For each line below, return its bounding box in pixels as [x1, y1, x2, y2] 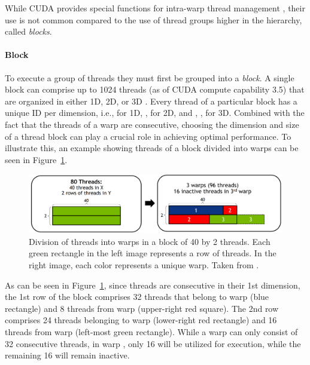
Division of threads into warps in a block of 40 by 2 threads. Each [29, 235, 271, 247]
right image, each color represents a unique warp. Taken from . [29, 259, 259, 271]
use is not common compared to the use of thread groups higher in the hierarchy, [5, 13, 302, 26]
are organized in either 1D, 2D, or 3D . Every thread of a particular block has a [5, 94, 297, 107]
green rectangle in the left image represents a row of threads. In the [29, 247, 276, 259]
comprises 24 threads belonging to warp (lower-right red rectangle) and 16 [5, 314, 277, 326]
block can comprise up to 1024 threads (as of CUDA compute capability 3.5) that [5, 83, 305, 96]
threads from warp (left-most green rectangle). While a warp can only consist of [5, 326, 298, 338]
